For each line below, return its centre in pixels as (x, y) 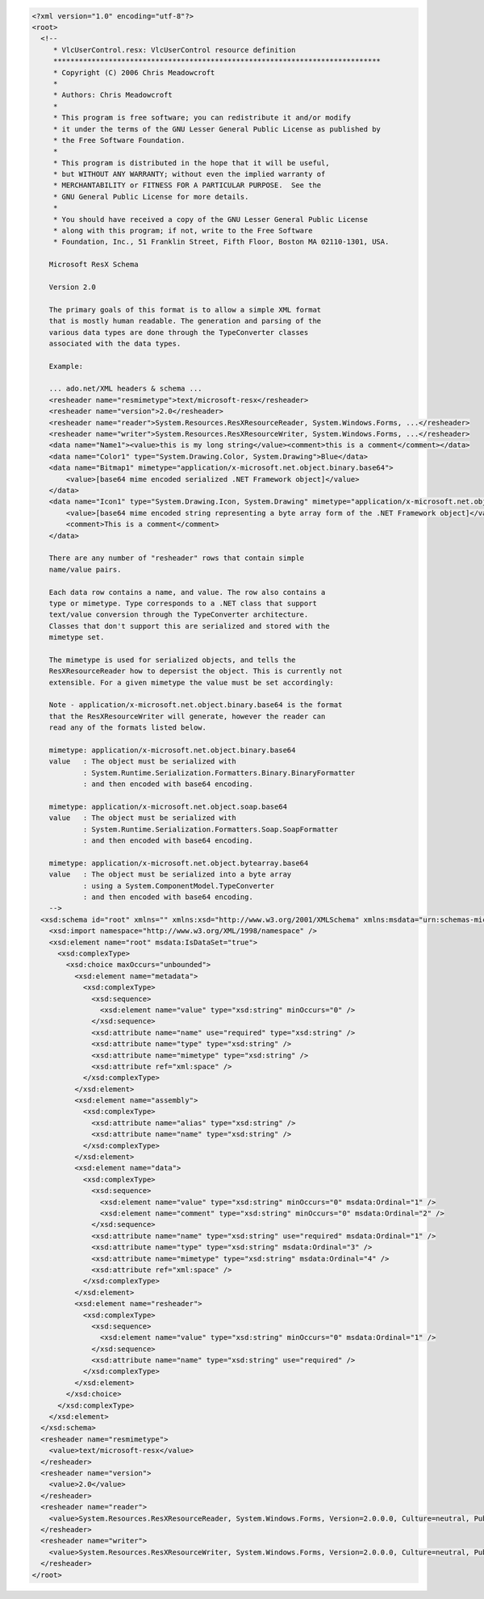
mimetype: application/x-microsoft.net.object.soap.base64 (168, 806)
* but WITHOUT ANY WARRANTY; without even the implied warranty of (189, 174)
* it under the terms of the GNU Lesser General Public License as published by (217, 129)
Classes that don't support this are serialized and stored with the (189, 626)
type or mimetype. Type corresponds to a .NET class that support (183, 603)
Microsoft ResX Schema (94, 265)
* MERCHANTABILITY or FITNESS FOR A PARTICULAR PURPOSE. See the (187, 185)
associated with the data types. (115, 343)
